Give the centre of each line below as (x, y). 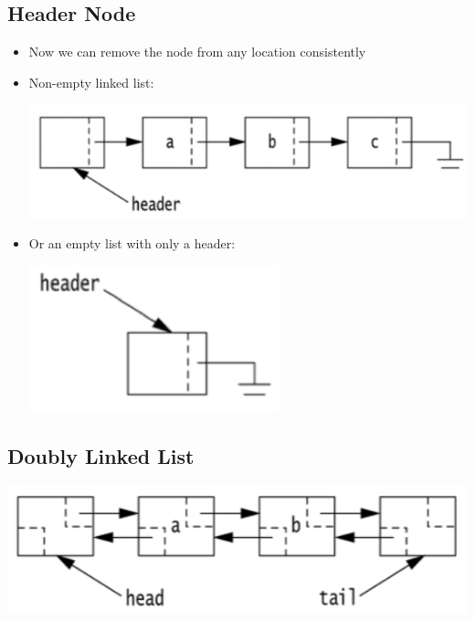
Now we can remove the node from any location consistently (197, 52)
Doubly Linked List (101, 455)
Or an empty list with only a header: (132, 243)
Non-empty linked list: (91, 82)
